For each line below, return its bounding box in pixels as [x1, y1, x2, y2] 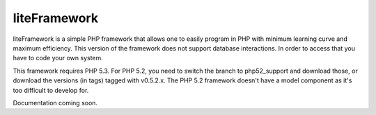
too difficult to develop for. [13, 86, 89, 94]
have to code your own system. [13, 54, 104, 62]
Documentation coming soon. [13, 98, 97, 107]
